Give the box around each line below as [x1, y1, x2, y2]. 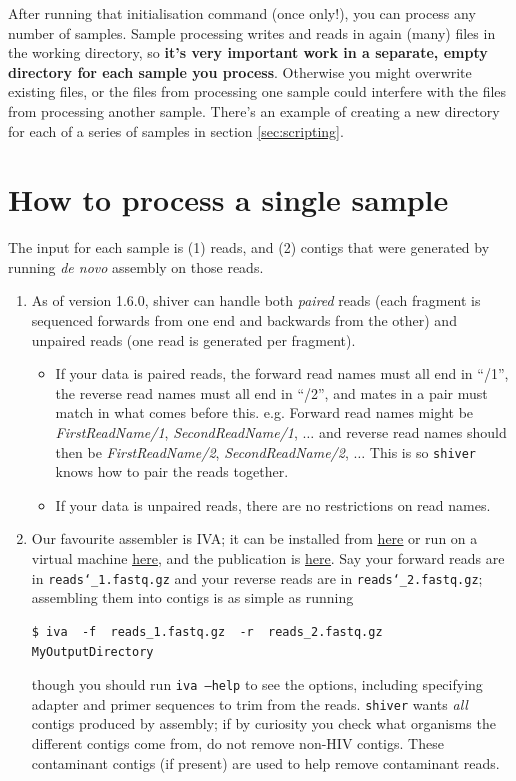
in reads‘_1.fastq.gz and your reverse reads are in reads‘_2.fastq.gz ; [31, 567, 483, 588]
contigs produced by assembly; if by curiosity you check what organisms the [31, 713, 496, 734]
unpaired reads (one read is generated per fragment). [31, 329, 356, 350]
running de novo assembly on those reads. [8, 256, 264, 277]
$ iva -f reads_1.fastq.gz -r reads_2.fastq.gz [31, 624, 383, 639]
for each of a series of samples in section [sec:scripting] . [8, 120, 344, 141]
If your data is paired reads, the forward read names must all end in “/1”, [55, 363, 509, 384]
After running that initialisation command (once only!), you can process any [8, 3, 476, 23]
